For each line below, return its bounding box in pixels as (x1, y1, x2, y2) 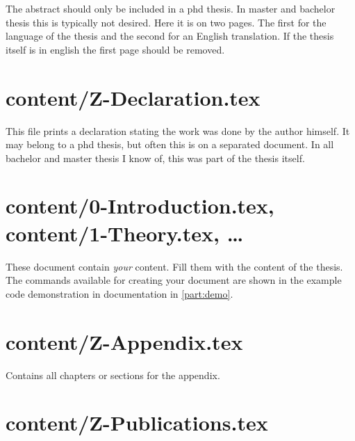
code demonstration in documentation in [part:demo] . (6, 286, 233, 300)
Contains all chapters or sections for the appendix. (6, 367, 220, 382)
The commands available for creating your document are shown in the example (6, 273, 342, 287)
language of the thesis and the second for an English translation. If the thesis (6, 29, 334, 43)
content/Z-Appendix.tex (6, 327, 243, 355)
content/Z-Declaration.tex (6, 83, 261, 111)
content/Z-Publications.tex (6, 408, 268, 437)
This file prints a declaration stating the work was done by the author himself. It (6, 123, 350, 138)
